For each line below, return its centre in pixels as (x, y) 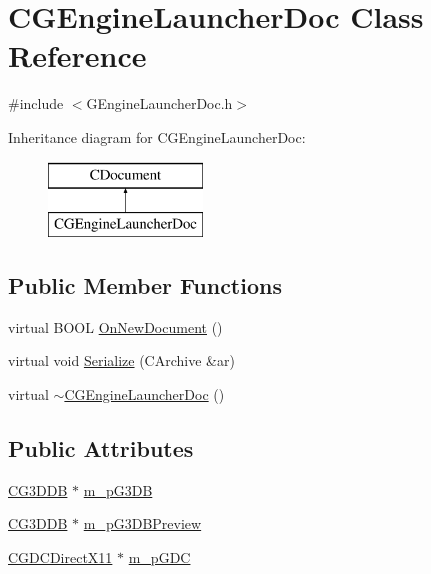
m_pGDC (159, 557)
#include (36, 103)
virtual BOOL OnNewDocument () (115, 326)
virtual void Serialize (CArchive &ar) (121, 360)
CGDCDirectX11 (60, 557)
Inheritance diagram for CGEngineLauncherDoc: (157, 136)
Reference (77, 55)
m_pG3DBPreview (142, 523)
